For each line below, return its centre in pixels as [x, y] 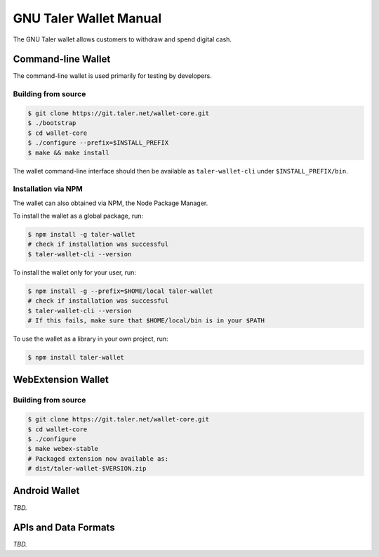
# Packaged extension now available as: [98, 459]
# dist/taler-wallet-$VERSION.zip [87, 468]
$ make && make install [69, 152]
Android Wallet [46, 491]
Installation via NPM [48, 189]
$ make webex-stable [63, 449]
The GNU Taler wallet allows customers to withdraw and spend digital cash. [122, 39]
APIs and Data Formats [64, 528]
